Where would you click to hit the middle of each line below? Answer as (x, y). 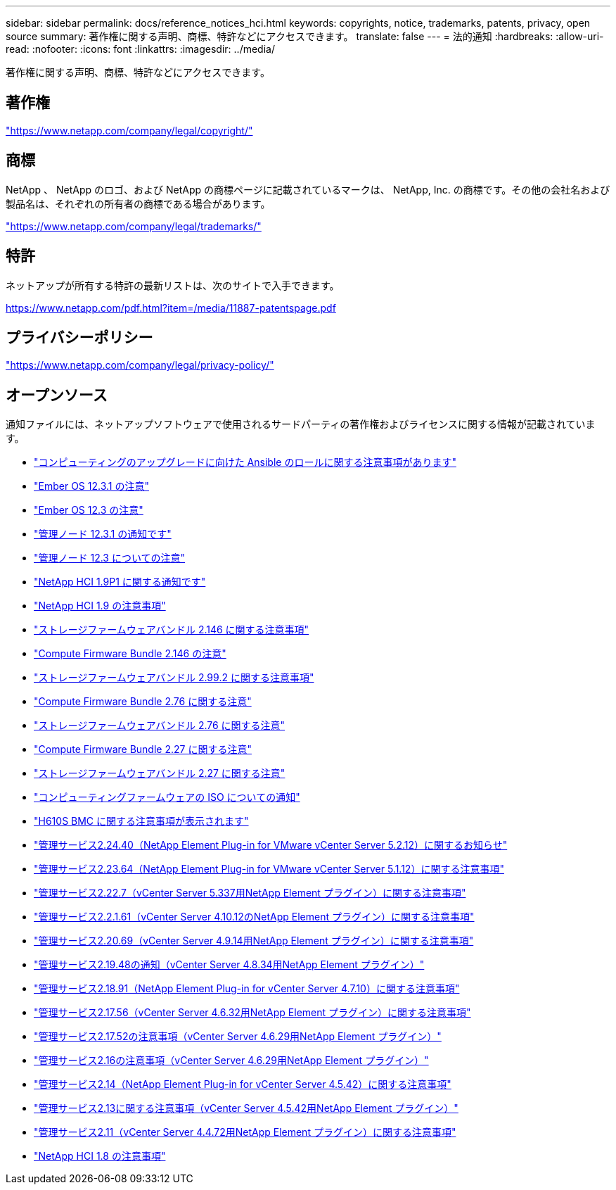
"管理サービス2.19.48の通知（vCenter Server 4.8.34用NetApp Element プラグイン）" (229, 965)
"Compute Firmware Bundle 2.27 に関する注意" (143, 749)
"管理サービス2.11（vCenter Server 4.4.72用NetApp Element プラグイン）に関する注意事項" (245, 1132)
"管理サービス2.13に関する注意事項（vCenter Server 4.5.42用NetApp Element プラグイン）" (246, 1108)
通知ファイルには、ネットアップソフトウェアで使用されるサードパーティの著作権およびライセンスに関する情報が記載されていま (301, 424)
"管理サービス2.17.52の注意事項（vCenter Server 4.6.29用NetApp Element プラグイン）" (238, 1037)
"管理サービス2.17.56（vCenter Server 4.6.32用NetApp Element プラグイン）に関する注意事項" (252, 1013)
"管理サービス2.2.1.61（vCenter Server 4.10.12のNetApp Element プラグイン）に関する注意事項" (254, 917)
